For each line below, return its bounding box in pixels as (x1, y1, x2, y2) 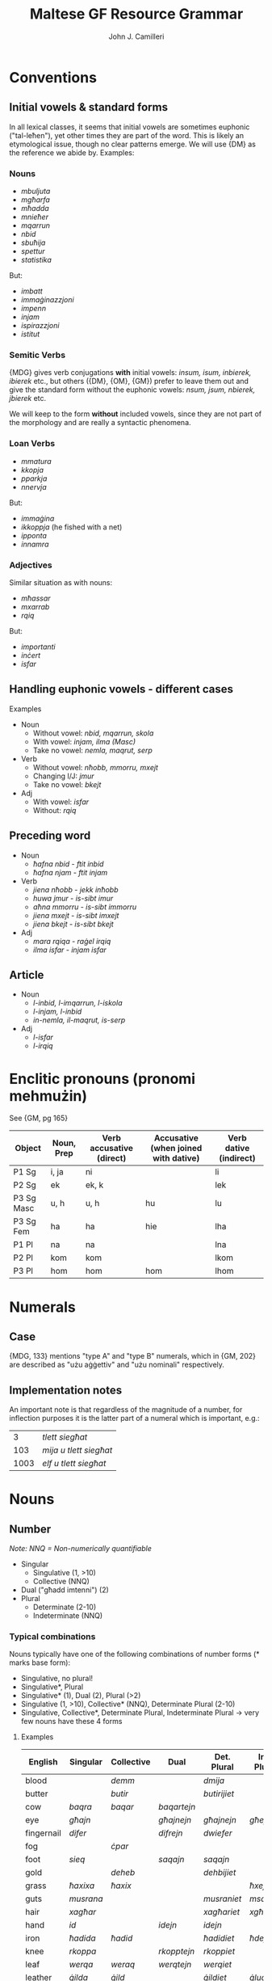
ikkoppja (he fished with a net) (20, 522, 123, 532)
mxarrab (20, 601, 50, 611)
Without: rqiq (32, 805, 77, 815)
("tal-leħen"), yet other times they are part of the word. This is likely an (9, 130, 245, 140)
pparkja (20, 474, 48, 483)
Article (9, 967, 44, 982)
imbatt (20, 286, 43, 296)
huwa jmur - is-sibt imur (32, 893, 114, 903)
